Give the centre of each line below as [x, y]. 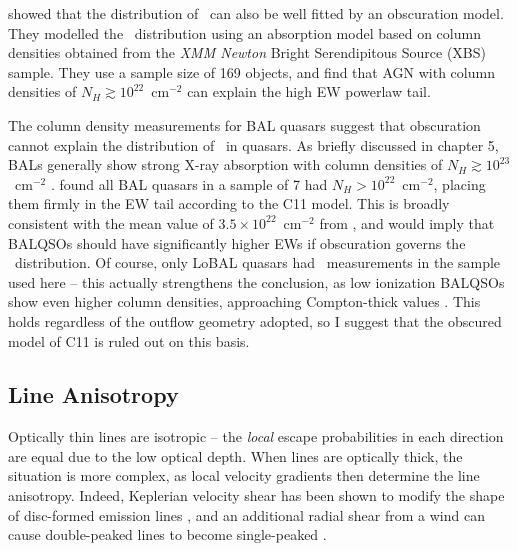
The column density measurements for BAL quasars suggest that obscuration [244, 124]
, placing [459, 183]
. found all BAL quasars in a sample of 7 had [189, 183]
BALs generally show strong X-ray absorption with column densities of [225, 164]
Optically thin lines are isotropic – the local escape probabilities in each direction [256, 436]
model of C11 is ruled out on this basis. [129, 340]
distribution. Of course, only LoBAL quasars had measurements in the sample [257, 262]
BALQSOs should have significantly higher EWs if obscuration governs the [237, 242]
